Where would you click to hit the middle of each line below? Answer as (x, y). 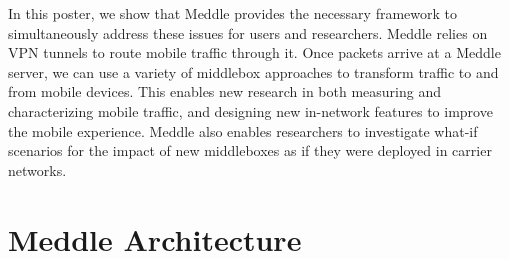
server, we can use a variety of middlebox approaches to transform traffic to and (253, 71)
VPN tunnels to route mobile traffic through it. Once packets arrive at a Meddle (254, 52)
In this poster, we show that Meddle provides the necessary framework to (233, 13)
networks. (37, 169)
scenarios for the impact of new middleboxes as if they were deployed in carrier (250, 150)
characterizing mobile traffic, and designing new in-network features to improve (250, 110)
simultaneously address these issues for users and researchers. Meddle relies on (248, 32)
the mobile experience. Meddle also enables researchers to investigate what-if (243, 130)
